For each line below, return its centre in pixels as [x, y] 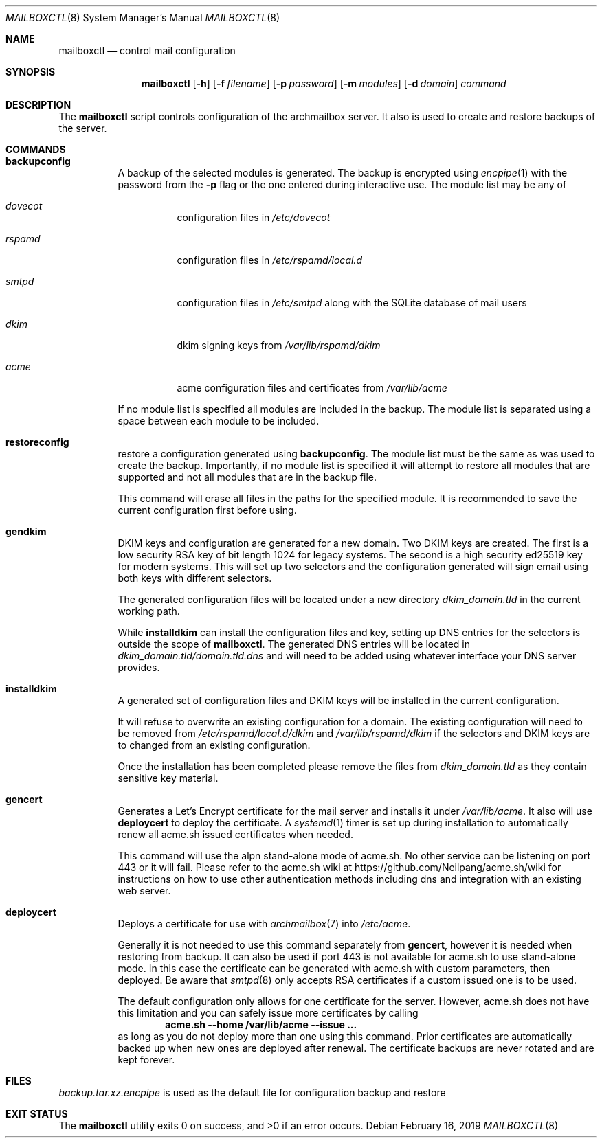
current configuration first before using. [207, 510]
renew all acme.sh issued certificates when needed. [235, 834]
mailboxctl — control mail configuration [147, 50]
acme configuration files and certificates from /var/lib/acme [312, 388]
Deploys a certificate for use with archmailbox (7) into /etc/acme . [264, 924]
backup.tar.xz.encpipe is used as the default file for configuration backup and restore [252, 1093]
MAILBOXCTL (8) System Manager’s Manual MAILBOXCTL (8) [143, 18]
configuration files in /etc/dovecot [254, 217]
